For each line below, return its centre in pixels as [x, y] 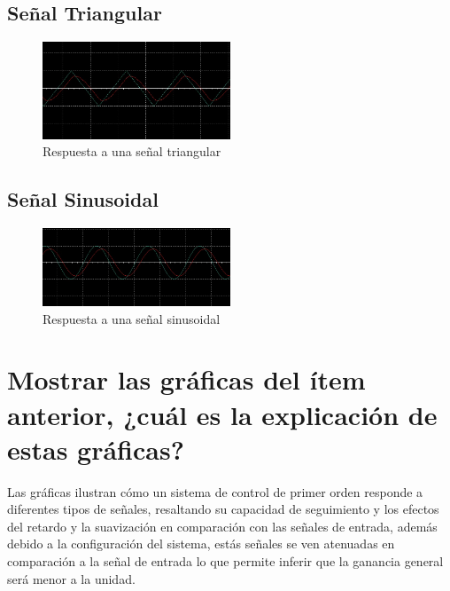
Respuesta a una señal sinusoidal [132, 318]
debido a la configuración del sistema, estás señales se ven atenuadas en [201, 544]
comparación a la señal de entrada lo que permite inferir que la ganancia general [225, 561]
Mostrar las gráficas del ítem [186, 379]
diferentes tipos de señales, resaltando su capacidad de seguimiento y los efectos [223, 509]
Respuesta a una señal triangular [132, 151]
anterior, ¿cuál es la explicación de [222, 414]
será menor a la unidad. [71, 578]
